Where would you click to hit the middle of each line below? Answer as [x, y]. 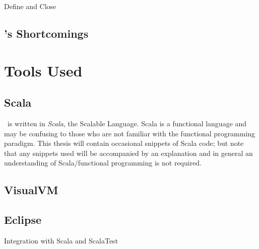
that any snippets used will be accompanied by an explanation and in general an [128, 153]
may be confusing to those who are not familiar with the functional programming [130, 133]
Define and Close [30, 6]
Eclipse [23, 220]
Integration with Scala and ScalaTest [61, 240]
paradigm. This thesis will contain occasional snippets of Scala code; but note [124, 143]
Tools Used [43, 70]
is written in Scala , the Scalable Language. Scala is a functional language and [127, 123]
